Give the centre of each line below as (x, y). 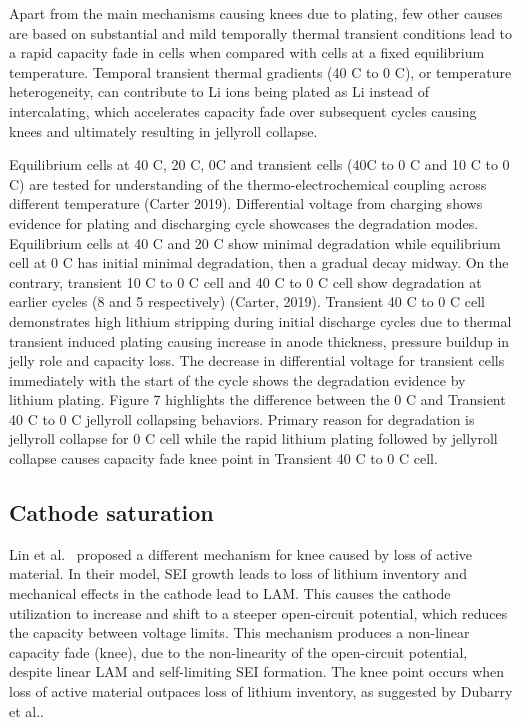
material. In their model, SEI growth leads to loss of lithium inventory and (238, 573)
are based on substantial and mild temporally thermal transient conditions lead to (261, 32)
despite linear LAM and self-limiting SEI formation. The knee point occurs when (257, 671)
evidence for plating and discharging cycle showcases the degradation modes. (244, 222)
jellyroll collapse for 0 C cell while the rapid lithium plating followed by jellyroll (253, 438)
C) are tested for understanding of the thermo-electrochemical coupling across (248, 183)
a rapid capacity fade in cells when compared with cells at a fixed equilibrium (247, 52)
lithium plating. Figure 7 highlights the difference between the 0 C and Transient (257, 399)
